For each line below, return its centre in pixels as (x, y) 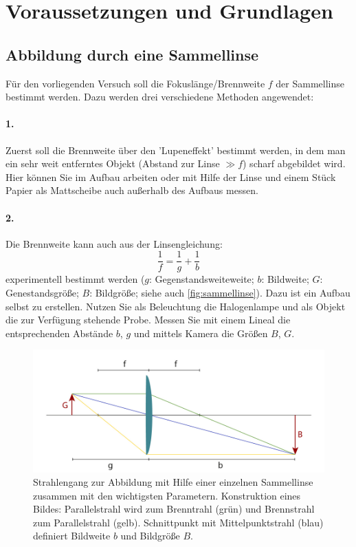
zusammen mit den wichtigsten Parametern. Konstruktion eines (167, 495)
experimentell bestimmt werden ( (75, 279)
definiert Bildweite (72, 536)
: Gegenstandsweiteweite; (202, 279)
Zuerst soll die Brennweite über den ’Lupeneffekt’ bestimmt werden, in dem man (176, 150)
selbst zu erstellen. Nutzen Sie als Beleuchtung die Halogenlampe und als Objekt (176, 306)
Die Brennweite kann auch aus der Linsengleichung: (114, 243)
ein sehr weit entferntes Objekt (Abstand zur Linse (113, 163)
